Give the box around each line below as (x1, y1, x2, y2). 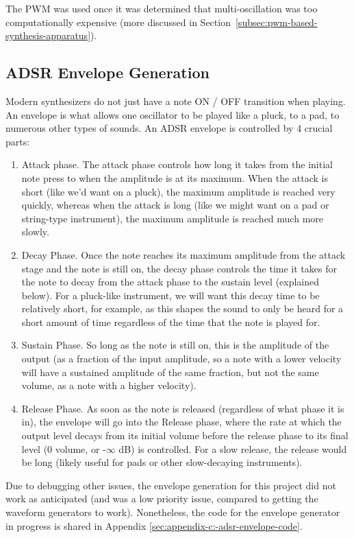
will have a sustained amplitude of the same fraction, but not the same (21, 364, 319, 379)
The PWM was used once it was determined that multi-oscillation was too (5, 1, 318, 15)
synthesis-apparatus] (5, 28, 91, 43)
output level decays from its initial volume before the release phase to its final (21, 428, 349, 443)
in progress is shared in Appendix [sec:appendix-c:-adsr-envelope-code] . (5, 518, 303, 533)
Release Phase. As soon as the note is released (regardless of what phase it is (21, 401, 344, 415)
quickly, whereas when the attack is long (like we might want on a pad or (21, 198, 329, 212)
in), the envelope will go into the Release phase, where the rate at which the (21, 414, 342, 429)
